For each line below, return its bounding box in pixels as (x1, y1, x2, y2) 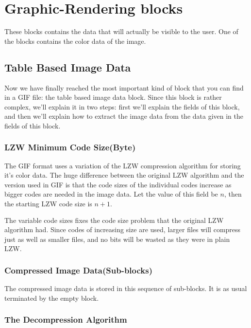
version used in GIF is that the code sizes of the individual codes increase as (4, 179, 232, 189)
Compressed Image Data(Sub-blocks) (4, 264, 153, 276)
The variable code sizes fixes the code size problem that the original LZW (4, 215, 224, 225)
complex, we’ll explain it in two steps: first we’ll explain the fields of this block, (4, 101, 240, 111)
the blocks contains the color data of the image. (4, 36, 146, 46)
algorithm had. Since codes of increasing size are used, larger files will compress (4, 224, 241, 235)
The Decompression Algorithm (4, 313, 127, 326)
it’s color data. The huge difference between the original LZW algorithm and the (4, 170, 244, 180)
